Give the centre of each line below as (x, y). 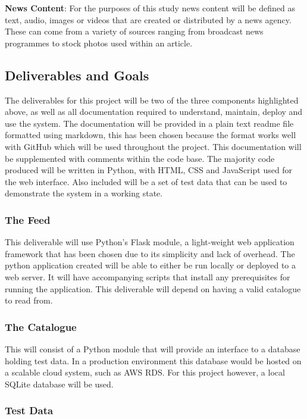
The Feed (28, 219)
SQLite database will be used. (59, 384)
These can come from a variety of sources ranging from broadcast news (134, 31)
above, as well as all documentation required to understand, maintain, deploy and (154, 112)
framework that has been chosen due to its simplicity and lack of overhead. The (150, 253)
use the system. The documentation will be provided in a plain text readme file (149, 123)
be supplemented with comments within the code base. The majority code (140, 158)
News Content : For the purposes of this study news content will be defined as (150, 8)
